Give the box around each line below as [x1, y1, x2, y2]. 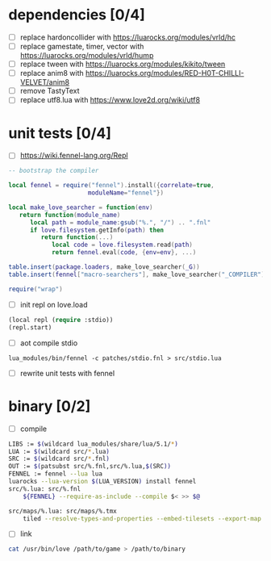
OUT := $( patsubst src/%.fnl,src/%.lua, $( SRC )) [8, 463, 172, 471]
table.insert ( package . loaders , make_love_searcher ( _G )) [8, 263, 200, 271]
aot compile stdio [19, 337, 78, 348]
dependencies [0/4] [8, 6, 145, 24]
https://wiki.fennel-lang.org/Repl [19, 151, 128, 161]
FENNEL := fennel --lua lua [8, 470, 103, 478]
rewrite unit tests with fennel [19, 368, 115, 378]
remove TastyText [19, 86, 80, 96]
